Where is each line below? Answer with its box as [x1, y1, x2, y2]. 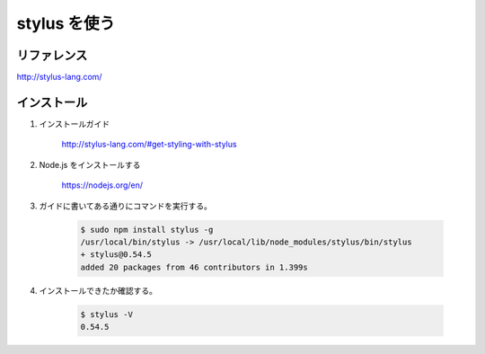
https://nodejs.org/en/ [61, 180, 144, 190]
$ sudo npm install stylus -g [80, 225, 214, 235]
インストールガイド [39, 118, 110, 129]
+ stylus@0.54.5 [80, 250, 153, 260]
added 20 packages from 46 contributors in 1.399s [80, 261, 309, 272]
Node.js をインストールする [39, 159, 141, 170]
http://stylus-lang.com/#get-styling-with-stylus [61, 139, 237, 150]
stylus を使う [16, 13, 116, 33]
